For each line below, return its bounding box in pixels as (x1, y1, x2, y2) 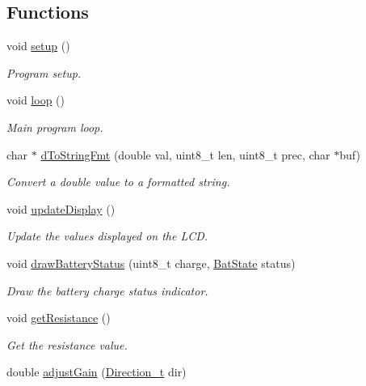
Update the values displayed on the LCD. (6, 227, 208, 244)
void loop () (6, 91, 65, 108)
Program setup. (6, 64, 82, 81)
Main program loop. (6, 118, 103, 135)
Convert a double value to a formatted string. (6, 173, 230, 190)
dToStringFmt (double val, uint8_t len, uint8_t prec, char (40, 146, 330, 163)
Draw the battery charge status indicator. (6, 282, 208, 299)
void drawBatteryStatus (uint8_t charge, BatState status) (6, 254, 296, 271)
